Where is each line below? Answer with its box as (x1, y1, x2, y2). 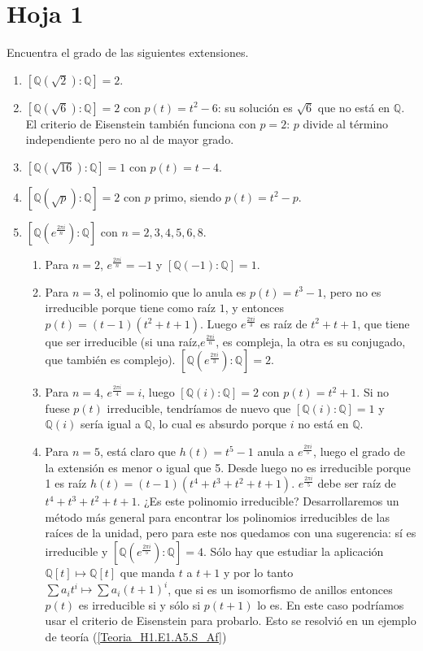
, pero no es (323, 283, 382, 300)
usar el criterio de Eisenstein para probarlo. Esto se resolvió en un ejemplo (45, 612, 416, 629)
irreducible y (45, 543, 108, 560)
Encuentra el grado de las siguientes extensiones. (7, 44, 249, 61)
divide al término (303, 115, 389, 132)
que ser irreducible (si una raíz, (45, 332, 201, 349)
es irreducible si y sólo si (78, 596, 201, 613)
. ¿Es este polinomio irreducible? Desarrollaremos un (137, 493, 399, 510)
